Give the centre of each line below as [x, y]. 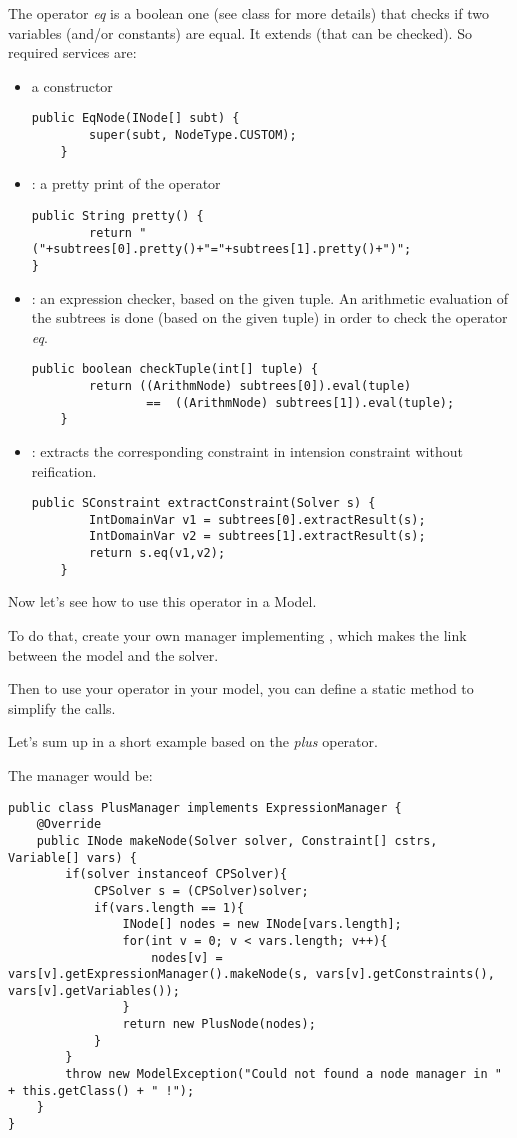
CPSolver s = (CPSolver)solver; [201, 890]
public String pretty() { [117, 215]
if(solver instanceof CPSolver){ [176, 874]
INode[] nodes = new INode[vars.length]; [262, 924]
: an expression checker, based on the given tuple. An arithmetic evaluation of [270, 297]
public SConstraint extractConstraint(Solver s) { [203, 503]
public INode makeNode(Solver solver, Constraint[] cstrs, [237, 840]
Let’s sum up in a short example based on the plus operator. [193, 741]
